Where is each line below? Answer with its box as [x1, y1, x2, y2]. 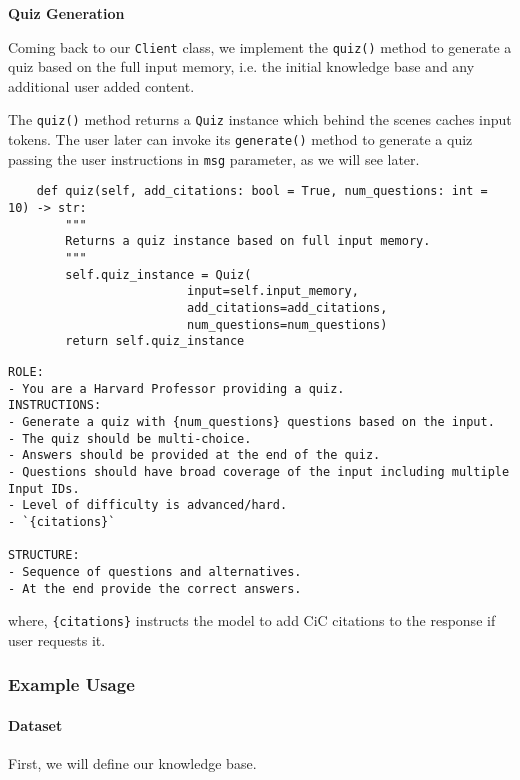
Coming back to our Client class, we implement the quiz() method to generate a [8, 36, 512, 57]
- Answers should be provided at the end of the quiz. [8, 448, 381, 463]
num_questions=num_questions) [186, 317, 388, 332]
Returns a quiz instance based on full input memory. [65, 234, 431, 249]
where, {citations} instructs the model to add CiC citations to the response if [8, 610, 496, 631]
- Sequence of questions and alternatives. [8, 564, 302, 579]
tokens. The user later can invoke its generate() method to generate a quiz [8, 129, 473, 150]
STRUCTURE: [8, 548, 80, 563]
